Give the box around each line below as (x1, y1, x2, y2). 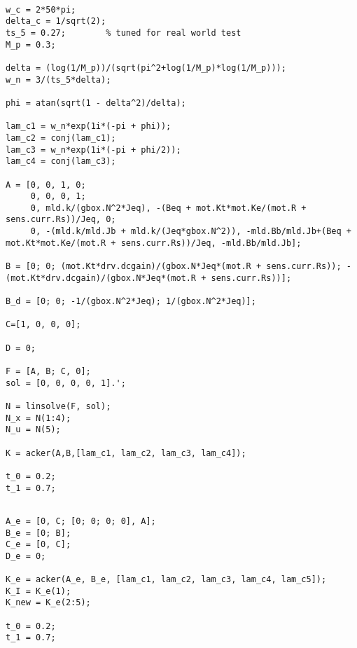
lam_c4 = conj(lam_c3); (6, 156, 116, 167)
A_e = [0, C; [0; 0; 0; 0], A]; (6, 516, 156, 526)
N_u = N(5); (6, 425, 61, 435)
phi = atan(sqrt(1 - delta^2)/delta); (6, 97, 186, 108)
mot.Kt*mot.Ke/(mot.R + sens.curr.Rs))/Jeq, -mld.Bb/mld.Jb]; (6, 237, 302, 248)
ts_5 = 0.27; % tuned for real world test (6, 27, 241, 38)
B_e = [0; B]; (6, 528, 71, 538)
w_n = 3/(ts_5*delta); (6, 74, 111, 85)
